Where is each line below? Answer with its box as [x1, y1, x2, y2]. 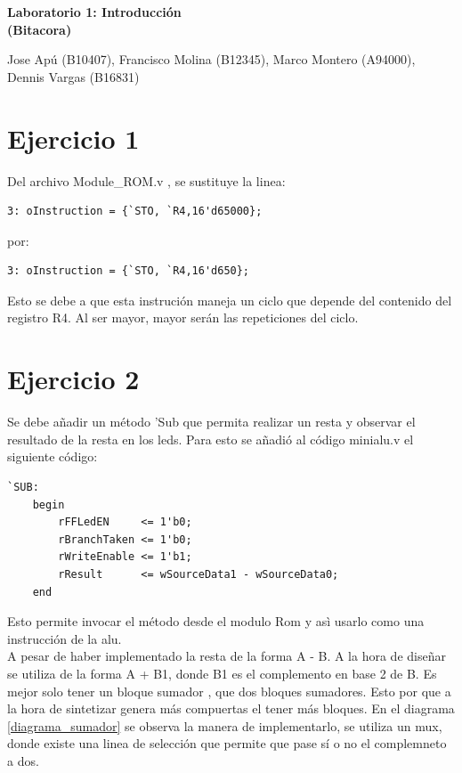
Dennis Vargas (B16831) [7, 67, 140, 85]
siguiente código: [7, 447, 98, 466]
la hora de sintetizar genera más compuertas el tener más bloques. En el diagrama [7, 699, 455, 718]
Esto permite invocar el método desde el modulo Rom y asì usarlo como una [7, 612, 425, 631]
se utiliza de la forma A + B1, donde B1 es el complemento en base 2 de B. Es [7, 663, 437, 682]
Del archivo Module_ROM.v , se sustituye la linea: [7, 171, 286, 190]
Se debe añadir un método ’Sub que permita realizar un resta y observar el [7, 412, 416, 431]
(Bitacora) [7, 20, 72, 38]
